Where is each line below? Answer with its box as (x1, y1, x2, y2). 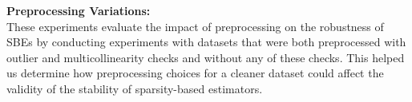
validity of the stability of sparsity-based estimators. (6, 80, 263, 96)
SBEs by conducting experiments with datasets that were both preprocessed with (6, 33, 406, 50)
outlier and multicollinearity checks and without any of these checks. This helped (6, 49, 405, 65)
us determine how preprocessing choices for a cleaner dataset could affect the (6, 65, 384, 81)
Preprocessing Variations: (6, 2, 151, 18)
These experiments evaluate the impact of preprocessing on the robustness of (6, 18, 384, 34)
